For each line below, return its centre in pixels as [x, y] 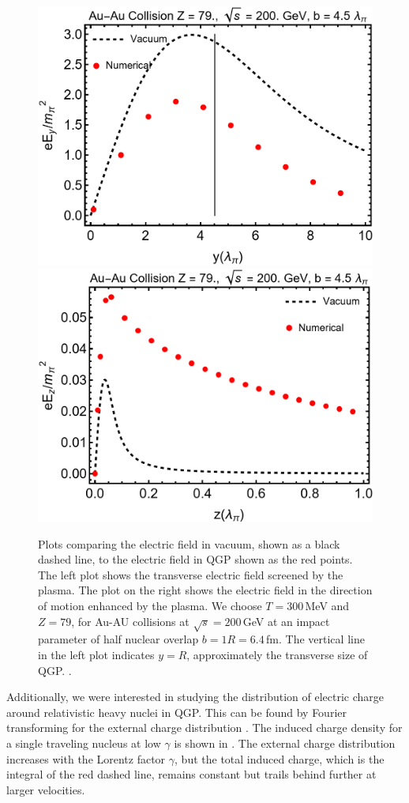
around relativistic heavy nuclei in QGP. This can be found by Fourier [176, 712]
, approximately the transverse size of [277, 654]
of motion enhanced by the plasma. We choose [150, 605]
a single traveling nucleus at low [84, 743]
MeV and [327, 605]
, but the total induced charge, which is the [280, 758]
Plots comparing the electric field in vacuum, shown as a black [189, 543]
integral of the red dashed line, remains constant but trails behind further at [191, 774]
